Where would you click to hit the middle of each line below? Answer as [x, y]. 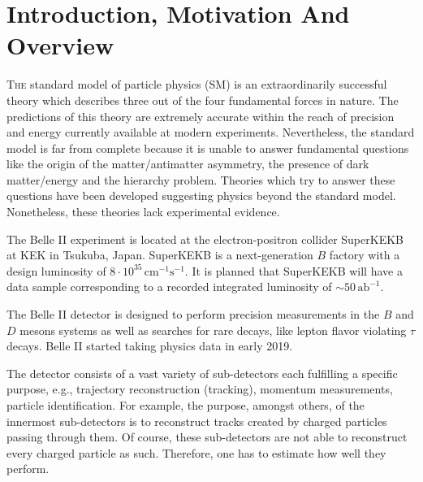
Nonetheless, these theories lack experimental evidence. [143, 212]
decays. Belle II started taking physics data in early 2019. [150, 346]
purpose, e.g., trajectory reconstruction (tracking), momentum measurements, [200, 389]
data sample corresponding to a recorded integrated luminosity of [169, 287]
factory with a [365, 255]
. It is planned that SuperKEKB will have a [294, 270]
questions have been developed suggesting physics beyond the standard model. [201, 195]
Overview [60, 45]
